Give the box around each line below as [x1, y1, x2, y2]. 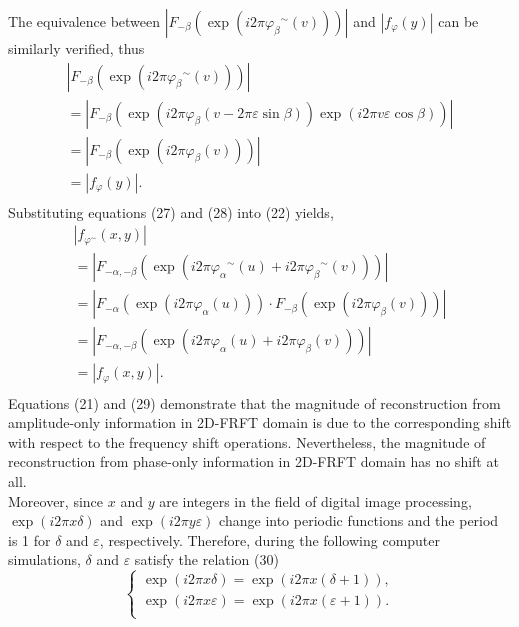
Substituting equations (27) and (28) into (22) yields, [8, 201, 334, 222]
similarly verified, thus [8, 38, 145, 58]
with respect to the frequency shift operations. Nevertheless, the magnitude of [8, 431, 486, 452]
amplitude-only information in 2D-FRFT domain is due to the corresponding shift [8, 412, 512, 433]
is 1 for [8, 529, 51, 550]
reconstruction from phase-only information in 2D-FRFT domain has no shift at [8, 451, 499, 472]
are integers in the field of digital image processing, [159, 490, 472, 511]
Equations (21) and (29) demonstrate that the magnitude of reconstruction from [8, 392, 501, 413]
